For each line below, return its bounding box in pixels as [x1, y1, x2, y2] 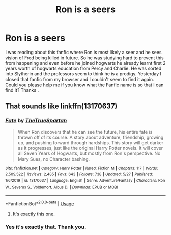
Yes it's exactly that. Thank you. [5, 223, 87, 230]
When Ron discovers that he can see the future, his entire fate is [17, 128, 153, 135]
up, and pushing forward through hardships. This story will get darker [17, 139, 164, 146]
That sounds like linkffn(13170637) [5, 102, 118, 111]
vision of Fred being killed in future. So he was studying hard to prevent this [5, 55, 164, 61]
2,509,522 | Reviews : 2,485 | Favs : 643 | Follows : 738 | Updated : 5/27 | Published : [5, 172, 153, 177]
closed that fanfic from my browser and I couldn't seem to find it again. [5, 76, 154, 82]
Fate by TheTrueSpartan [5, 117, 67, 124]
